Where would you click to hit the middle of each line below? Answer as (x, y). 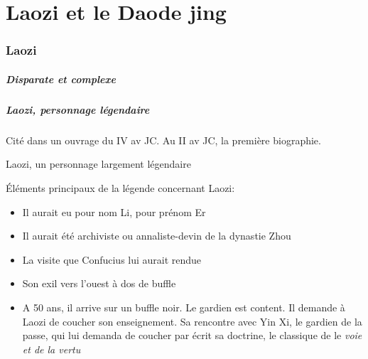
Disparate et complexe (61, 79)
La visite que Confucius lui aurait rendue (112, 259)
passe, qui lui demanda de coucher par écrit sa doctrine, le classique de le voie (192, 335)
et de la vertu (52, 349)
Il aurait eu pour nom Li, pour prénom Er (114, 211)
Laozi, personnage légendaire (78, 109)
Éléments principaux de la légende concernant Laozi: (120, 187)
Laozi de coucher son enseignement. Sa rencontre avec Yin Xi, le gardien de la (192, 321)
